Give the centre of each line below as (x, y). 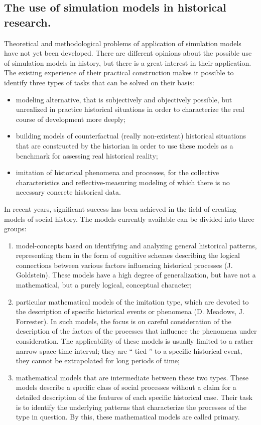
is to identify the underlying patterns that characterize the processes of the (131, 407)
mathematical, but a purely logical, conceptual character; (104, 285)
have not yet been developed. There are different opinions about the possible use (128, 53)
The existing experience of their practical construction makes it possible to (119, 73)
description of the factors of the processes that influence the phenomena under (136, 331)
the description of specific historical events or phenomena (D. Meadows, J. (130, 311)
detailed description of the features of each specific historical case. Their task (134, 397)
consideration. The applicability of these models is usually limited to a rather (135, 341)
